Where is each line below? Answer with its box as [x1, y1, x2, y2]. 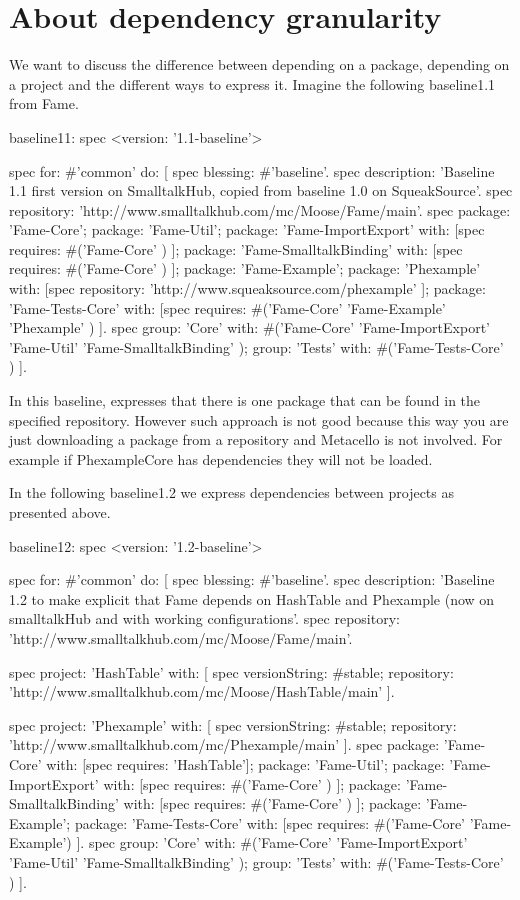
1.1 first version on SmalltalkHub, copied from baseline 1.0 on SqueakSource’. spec [9, 180, 513, 201]
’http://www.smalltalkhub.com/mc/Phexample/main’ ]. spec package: [9, 734, 440, 755]
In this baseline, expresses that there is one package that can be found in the [9, 390, 481, 411]
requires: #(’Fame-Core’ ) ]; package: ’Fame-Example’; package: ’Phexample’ [9, 258, 481, 279]
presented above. [9, 502, 111, 522]
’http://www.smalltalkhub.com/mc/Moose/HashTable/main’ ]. [9, 681, 395, 702]
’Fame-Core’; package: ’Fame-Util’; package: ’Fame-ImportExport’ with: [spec [9, 219, 485, 240]
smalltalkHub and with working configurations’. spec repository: [9, 608, 400, 629]
